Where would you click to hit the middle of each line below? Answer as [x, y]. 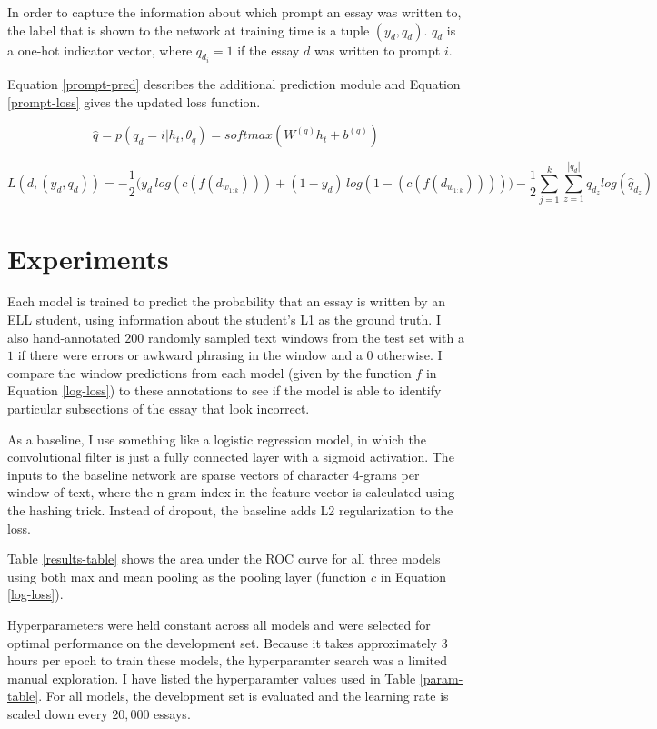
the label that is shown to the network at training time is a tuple [189, 30]
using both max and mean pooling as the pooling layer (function [187, 576]
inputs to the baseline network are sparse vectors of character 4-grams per [214, 474]
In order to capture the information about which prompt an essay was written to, [234, 12]
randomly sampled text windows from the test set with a [306, 337]
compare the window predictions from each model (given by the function [209, 372]
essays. [172, 713]
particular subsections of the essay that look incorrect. [159, 409]
